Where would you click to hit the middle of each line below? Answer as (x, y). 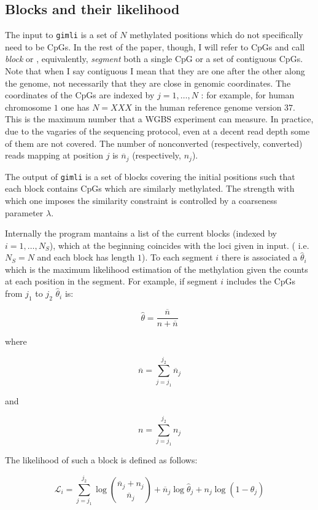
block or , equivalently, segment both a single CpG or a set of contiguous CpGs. (154, 59)
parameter (24, 212)
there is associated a (259, 257)
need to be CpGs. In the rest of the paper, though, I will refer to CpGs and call (155, 46)
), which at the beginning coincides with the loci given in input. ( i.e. (179, 245)
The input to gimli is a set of (61, 35)
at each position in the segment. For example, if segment (111, 281)
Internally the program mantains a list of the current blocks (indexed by (141, 233)
